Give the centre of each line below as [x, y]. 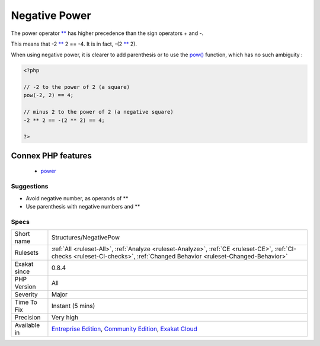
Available [27, 325]
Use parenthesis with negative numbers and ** [83, 206]
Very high [65, 318]
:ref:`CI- [285, 249]
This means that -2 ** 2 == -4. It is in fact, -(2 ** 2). [74, 44]
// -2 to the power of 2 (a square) [77, 87]
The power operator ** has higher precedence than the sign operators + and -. [107, 33]
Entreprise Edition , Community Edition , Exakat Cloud [124, 329]
